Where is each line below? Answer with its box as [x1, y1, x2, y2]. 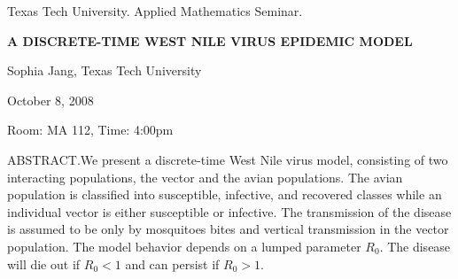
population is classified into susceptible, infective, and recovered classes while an [7, 185, 442, 204]
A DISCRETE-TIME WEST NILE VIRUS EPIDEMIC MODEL [7, 31, 413, 50]
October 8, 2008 [7, 90, 94, 109]
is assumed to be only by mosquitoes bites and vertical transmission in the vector [7, 220, 449, 238]
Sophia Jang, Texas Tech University [7, 61, 202, 80]
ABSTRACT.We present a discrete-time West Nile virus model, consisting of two [7, 150, 448, 168]
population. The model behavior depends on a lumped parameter [7, 236, 361, 255]
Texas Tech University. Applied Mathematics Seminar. [7, 2, 303, 19]
